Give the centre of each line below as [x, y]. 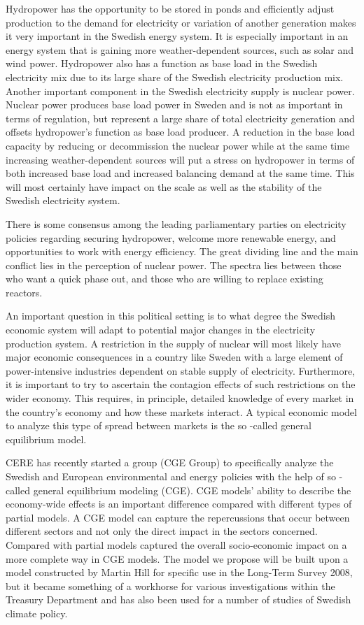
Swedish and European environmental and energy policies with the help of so [171, 476]
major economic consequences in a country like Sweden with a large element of [174, 357]
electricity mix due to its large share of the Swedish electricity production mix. [175, 77]
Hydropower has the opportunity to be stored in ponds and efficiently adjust [170, 8]
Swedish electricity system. [63, 200]
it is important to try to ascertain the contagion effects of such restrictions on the [181, 384]
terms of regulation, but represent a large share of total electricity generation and [180, 118]
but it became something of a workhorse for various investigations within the [170, 586]
